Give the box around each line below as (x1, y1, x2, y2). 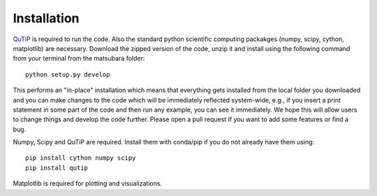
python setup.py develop (25, 70, 110, 78)
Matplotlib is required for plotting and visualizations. (13, 179, 163, 188)
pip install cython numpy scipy (25, 154, 136, 162)
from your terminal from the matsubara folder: (13, 54, 145, 63)
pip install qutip (25, 164, 89, 172)
